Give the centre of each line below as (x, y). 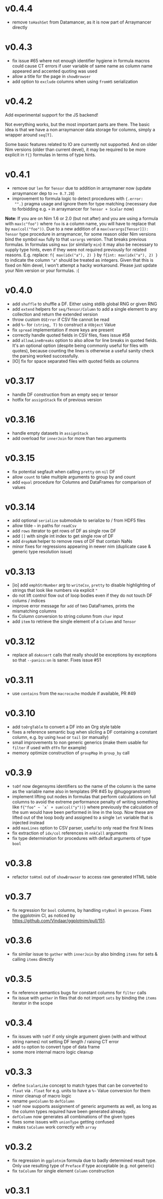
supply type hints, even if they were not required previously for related (76, 249)
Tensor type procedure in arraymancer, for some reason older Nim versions (81, 234)
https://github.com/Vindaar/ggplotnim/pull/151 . (59, 921)
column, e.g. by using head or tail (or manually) (60, 737)
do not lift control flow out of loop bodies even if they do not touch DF (82, 595)
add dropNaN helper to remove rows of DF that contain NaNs (72, 541)
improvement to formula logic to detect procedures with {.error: (78, 198)
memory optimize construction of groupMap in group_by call (71, 753)
